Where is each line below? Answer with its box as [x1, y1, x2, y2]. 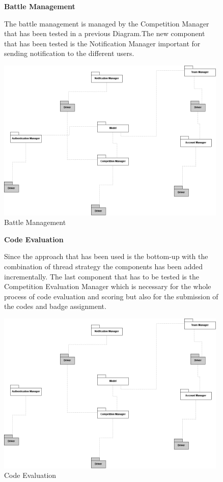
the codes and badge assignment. [4, 301, 106, 311]
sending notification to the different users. [4, 48, 134, 59]
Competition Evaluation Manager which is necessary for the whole [4, 281, 211, 292]
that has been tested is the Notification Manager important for [4, 38, 201, 48]
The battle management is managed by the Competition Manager [4, 18, 209, 29]
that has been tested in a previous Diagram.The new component [4, 28, 205, 39]
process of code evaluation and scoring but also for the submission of [4, 291, 218, 301]
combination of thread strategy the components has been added [4, 261, 203, 272]
